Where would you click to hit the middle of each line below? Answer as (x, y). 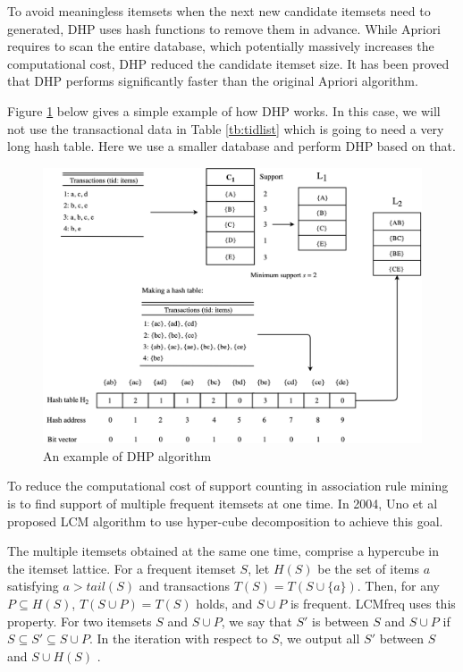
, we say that (257, 621)
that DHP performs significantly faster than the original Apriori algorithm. (213, 81)
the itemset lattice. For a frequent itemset (122, 568)
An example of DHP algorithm (127, 455)
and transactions (184, 586)
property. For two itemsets (80, 621)
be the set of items (368, 568)
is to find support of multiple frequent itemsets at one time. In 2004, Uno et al (223, 503)
